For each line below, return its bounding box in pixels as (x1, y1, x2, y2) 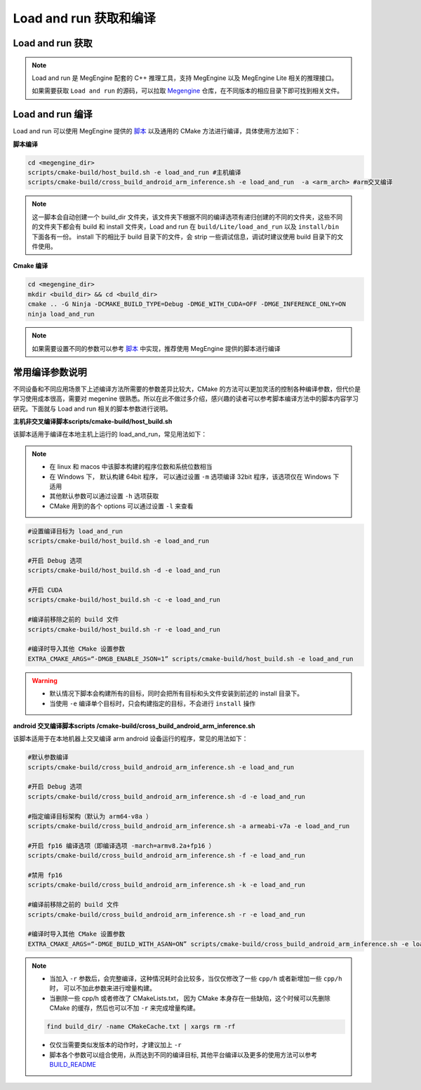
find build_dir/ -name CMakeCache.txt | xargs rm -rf (46, 1023, 236, 1031)
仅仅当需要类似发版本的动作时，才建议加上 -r (49, 1041, 182, 1049)
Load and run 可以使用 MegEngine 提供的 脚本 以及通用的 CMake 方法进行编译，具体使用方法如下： (13, 127, 301, 135)
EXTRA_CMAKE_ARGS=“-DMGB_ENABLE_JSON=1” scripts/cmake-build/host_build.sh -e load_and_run (27, 655, 354, 663)
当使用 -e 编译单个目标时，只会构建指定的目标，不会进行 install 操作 (49, 699, 256, 707)
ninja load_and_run (27, 310, 95, 318)
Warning (32, 676, 58, 684)
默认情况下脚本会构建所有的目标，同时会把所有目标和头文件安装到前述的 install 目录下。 (49, 689, 304, 698)
